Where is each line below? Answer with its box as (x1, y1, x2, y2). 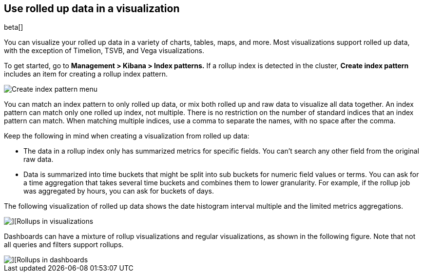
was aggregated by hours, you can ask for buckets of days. (23, 187, 214, 196)
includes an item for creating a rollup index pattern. (4, 70, 168, 79)
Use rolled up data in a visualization (4, 2, 180, 15)
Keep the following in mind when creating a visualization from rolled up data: (4, 132, 250, 140)
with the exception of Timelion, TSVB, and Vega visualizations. (4, 46, 205, 55)
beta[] (4, 23, 23, 32)
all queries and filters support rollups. (4, 240, 124, 249)
